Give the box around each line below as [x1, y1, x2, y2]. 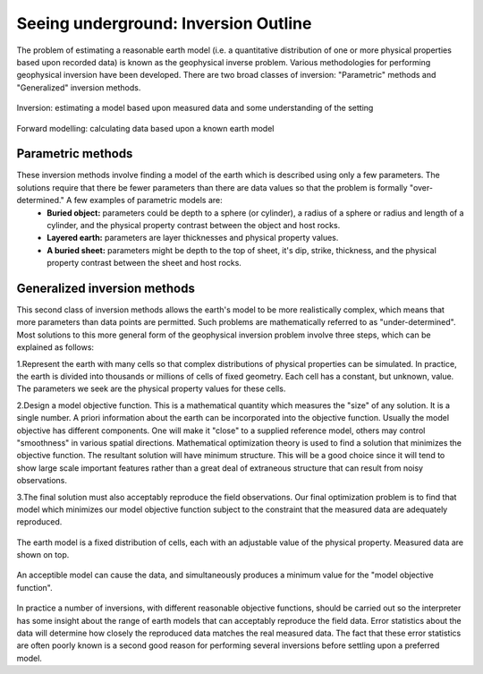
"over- [409, 182, 434, 192]
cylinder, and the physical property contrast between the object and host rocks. [47, 219, 341, 230]
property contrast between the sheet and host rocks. [47, 258, 241, 269]
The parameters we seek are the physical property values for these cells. [16, 383, 286, 394]
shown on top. [16, 550, 70, 560]
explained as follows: [16, 342, 94, 353]
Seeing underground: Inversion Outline [16, 13, 312, 33]
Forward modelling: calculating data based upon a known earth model [16, 123, 275, 133]
